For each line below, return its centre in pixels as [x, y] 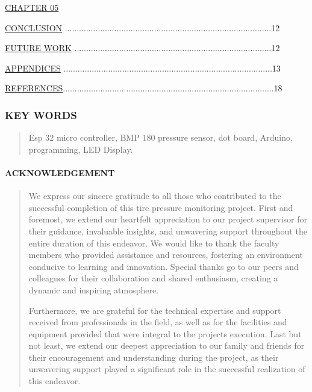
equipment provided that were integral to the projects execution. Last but [165, 333]
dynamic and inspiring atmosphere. [94, 289]
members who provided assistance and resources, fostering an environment [166, 255]
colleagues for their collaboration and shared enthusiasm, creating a [153, 278]
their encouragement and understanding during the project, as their [154, 357]
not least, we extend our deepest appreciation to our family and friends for [167, 345]
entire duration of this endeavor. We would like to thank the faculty [154, 243]
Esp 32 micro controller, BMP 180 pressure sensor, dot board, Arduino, [161, 137]
